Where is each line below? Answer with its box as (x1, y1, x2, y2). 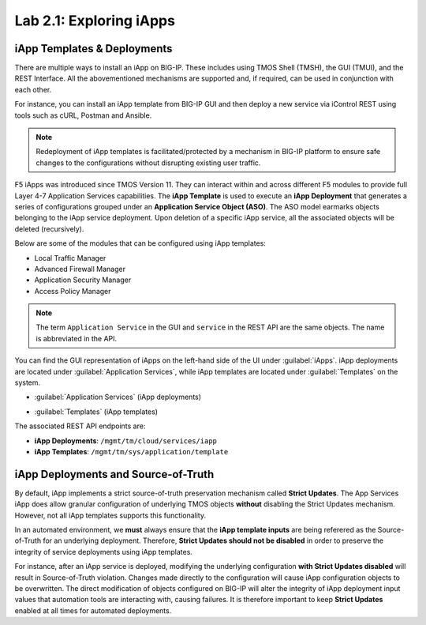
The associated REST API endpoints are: (14, 421, 146, 431)
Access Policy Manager (34, 286, 111, 296)
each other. (14, 85, 52, 94)
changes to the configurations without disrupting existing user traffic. (35, 158, 261, 168)
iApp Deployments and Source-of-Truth (14, 467, 215, 481)
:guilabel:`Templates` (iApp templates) (34, 407, 158, 416)
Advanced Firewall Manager (34, 264, 126, 273)
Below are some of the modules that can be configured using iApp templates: (14, 239, 266, 248)
